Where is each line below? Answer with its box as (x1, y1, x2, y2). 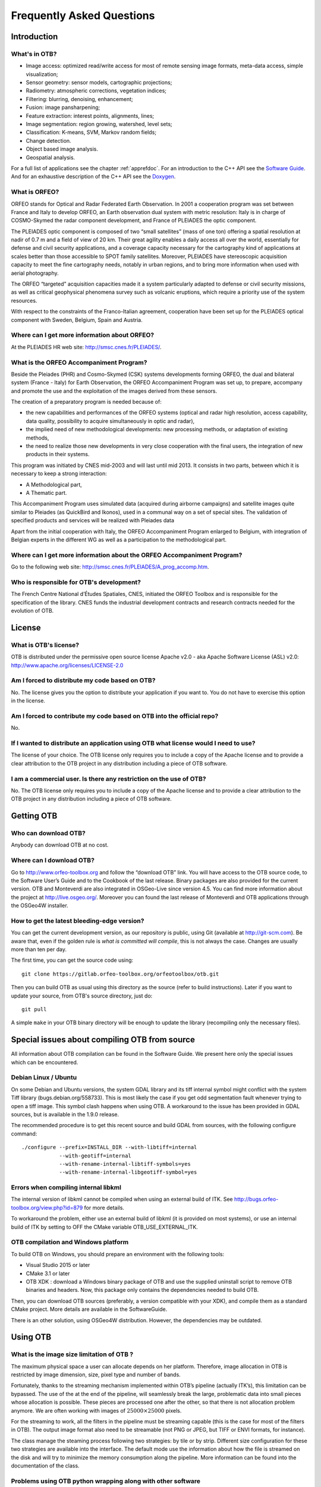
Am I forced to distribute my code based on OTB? (11, 676, 156, 685)
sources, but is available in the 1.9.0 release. (11, 1111, 119, 1118)
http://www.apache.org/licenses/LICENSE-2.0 (11, 661, 124, 669)
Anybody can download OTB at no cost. (11, 842, 109, 849)
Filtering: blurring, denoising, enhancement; (26, 95, 133, 102)
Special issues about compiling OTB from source (11, 1035, 196, 1045)
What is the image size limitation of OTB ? (11, 1350, 134, 1359)
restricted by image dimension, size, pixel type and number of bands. (11, 1371, 181, 1378)
